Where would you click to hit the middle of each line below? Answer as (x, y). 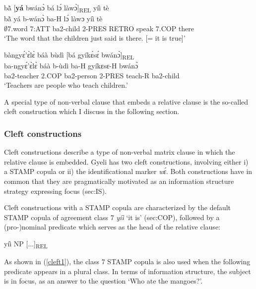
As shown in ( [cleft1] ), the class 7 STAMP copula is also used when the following (127, 261)
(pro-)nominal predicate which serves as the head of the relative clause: (112, 227)
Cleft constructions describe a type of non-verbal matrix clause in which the (120, 152)
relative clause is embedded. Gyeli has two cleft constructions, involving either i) (126, 161)
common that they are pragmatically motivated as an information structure (119, 181)
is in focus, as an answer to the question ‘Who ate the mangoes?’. (103, 281)
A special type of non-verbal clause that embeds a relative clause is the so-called (126, 101)
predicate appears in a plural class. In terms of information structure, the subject (128, 271)
